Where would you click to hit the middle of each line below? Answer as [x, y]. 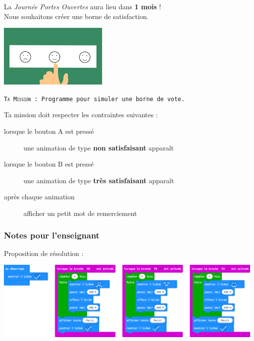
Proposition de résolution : [44, 253]
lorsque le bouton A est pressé [49, 131]
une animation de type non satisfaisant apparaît [99, 147]
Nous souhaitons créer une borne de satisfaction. [76, 16]
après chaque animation [39, 197]
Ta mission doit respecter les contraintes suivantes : [81, 115]
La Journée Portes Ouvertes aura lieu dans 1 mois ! [83, 6]
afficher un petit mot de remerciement [80, 213]
